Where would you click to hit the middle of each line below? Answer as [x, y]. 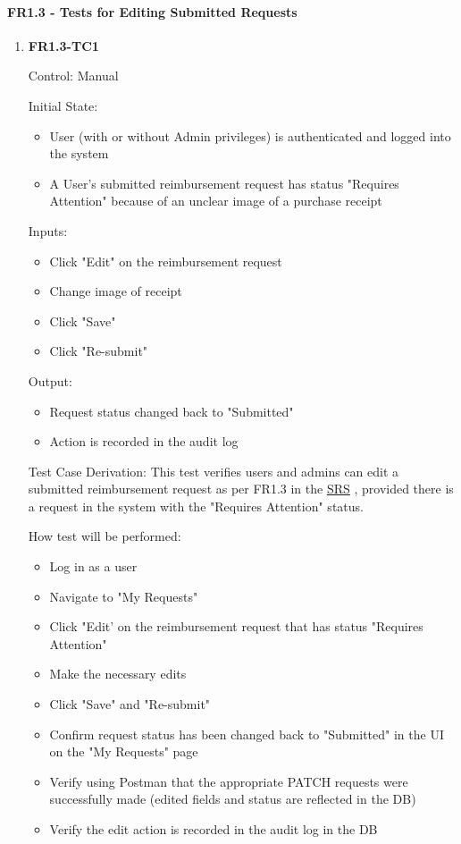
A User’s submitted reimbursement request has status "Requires [224, 183]
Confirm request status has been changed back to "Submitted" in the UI [247, 734]
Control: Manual [73, 76]
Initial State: [63, 105]
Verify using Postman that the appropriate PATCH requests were [229, 781]
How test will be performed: [105, 536]
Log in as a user [93, 566]
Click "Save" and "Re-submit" [130, 704]
